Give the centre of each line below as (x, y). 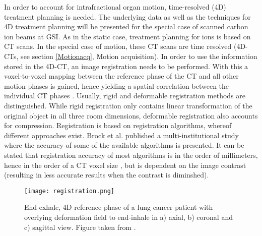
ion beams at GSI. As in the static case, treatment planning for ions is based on (127, 36)
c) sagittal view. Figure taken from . (80, 227)
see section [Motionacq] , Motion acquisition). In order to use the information (139, 56)
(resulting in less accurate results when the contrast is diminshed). (107, 175)
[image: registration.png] (69, 191)
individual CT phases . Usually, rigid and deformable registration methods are (125, 96)
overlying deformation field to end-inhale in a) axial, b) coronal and (128, 217)
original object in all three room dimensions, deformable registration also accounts (131, 115)
